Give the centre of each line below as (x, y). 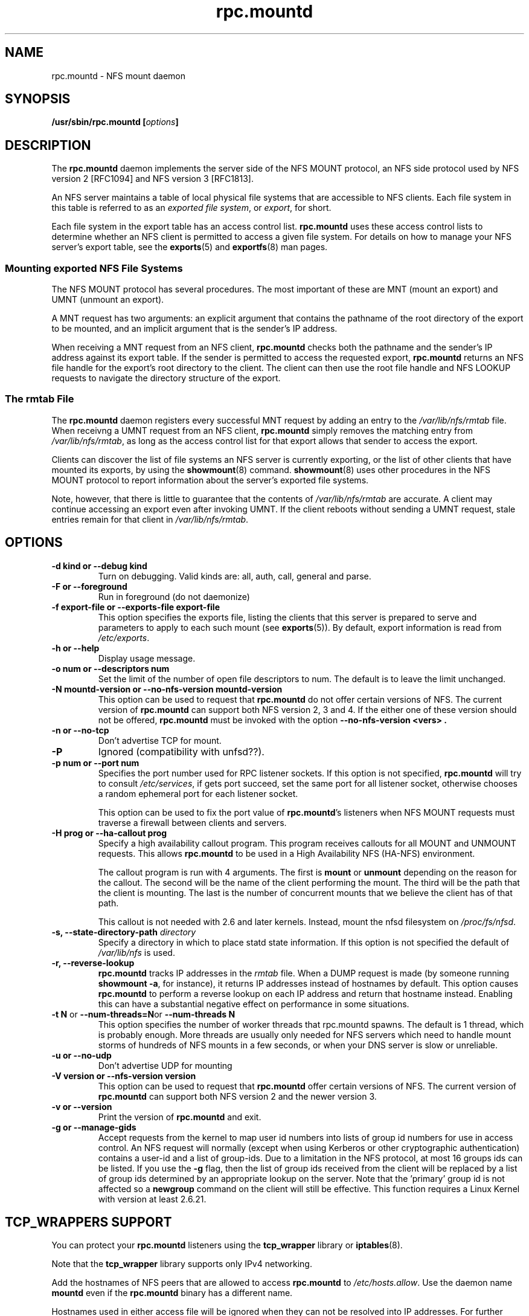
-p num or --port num (95, 763)
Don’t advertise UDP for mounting (165, 1065)
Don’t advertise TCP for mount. (160, 740)
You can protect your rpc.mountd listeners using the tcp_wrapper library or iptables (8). (227, 1245)
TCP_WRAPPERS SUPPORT (88, 1222)
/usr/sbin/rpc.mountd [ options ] (115, 122)
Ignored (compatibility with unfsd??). (181, 751)
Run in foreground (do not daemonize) (174, 596)
